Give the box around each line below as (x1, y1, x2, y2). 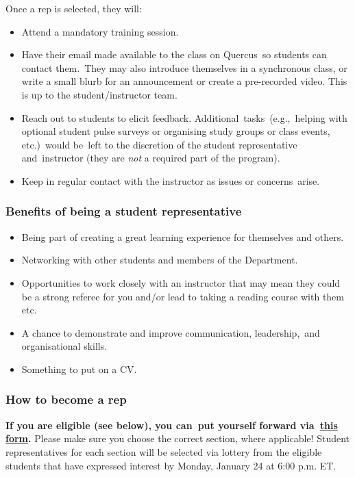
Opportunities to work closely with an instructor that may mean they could (21, 275, 341, 289)
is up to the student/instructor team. (21, 87, 177, 101)
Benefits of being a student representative (5, 203, 242, 220)
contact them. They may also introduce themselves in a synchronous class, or (21, 60, 347, 75)
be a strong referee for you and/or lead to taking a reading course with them (21, 289, 344, 303)
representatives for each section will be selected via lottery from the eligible (5, 444, 322, 459)
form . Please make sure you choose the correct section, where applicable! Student (5, 431, 350, 446)
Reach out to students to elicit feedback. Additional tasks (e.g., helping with (21, 110, 347, 125)
